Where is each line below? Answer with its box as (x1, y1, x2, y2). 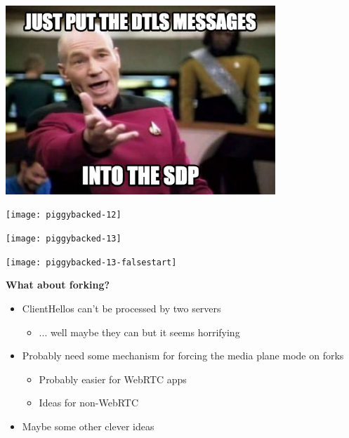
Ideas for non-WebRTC (39, 395, 139, 410)
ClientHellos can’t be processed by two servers (22, 300, 221, 315)
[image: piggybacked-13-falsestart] (6, 257, 177, 267)
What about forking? (6, 277, 110, 292)
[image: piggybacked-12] (6, 210, 121, 220)
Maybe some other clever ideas (22, 418, 154, 433)
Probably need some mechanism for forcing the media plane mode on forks (22, 348, 344, 363)
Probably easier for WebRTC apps (39, 371, 187, 386)
